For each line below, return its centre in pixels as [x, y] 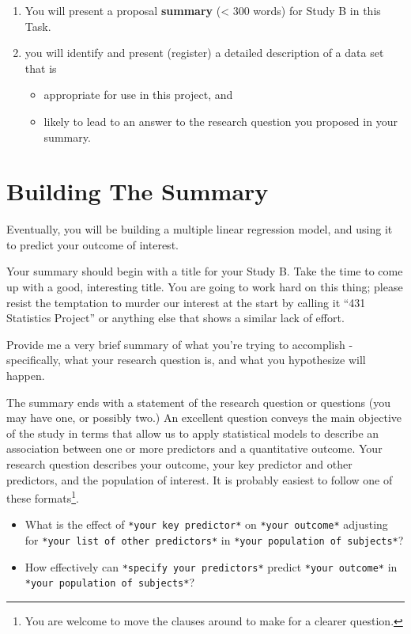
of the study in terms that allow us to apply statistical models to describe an [193, 433]
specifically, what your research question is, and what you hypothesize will [186, 360]
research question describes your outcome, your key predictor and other [179, 464]
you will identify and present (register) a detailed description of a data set [204, 53]
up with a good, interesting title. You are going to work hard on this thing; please [205, 287]
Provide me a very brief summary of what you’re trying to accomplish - [180, 344]
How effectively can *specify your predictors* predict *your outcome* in [211, 566]
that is [41, 68]
